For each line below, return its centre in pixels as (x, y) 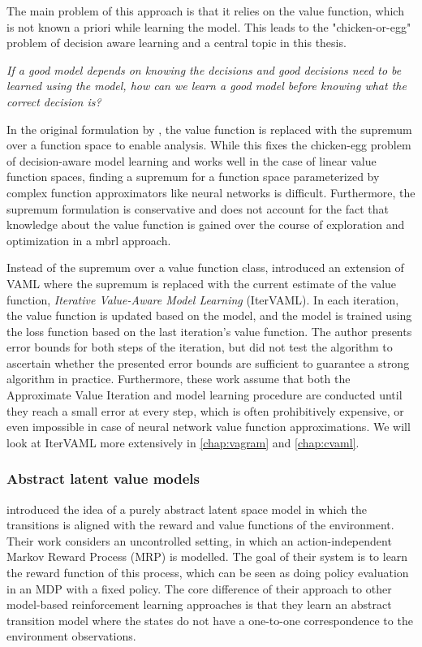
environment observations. (71, 636)
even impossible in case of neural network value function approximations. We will (209, 427)
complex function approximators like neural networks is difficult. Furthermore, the (211, 192)
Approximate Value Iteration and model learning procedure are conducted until (205, 395)
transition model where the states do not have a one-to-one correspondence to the (210, 620)
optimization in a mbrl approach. (89, 240)
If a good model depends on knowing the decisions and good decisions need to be (204, 69)
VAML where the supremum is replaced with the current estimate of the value (202, 283)
